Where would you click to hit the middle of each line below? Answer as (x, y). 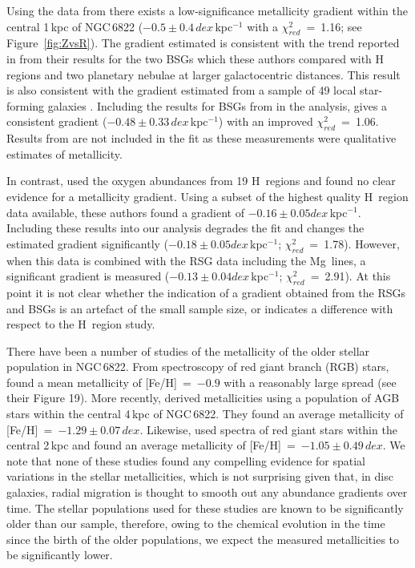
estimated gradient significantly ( (88, 243)
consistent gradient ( (57, 121)
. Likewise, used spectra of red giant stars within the (268, 429)
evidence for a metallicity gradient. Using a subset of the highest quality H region (207, 196)
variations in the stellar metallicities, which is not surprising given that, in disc (200, 476)
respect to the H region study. (81, 324)
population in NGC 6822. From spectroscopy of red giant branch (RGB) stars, (198, 367)
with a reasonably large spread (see (310, 382)
